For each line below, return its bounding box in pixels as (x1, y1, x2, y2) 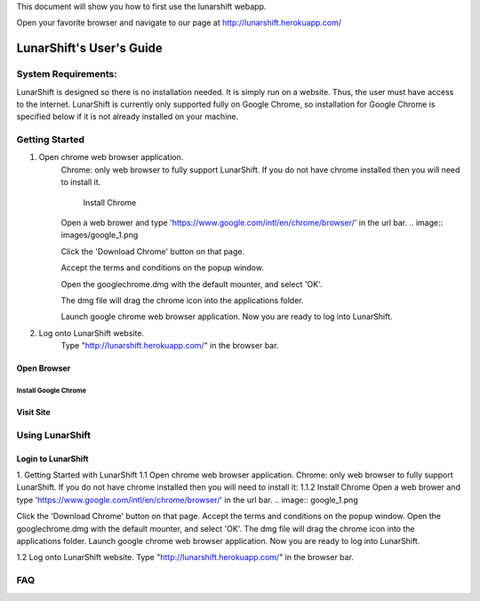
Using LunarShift (16, 429, 91, 441)
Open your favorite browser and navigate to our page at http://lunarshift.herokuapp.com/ (16, 18, 342, 28)
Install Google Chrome (16, 386, 87, 395)
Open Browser (16, 363, 71, 373)
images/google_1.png (60, 229, 139, 240)
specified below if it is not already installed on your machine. (16, 111, 239, 122)
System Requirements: (16, 68, 117, 80)
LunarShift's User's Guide (16, 41, 164, 56)
